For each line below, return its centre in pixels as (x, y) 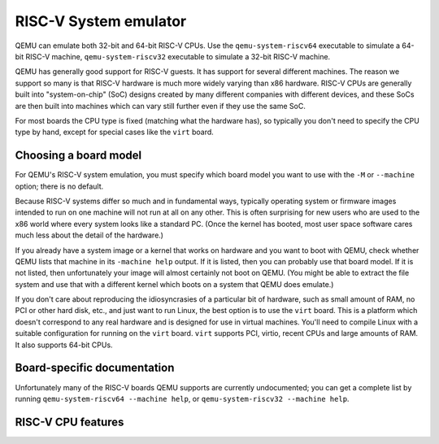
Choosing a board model (78, 156)
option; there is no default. (59, 186)
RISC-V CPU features (70, 422)
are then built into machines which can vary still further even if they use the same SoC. (161, 106)
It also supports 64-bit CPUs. (64, 345)
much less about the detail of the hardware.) (89, 235)
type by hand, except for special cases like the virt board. (115, 132)
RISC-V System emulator (101, 21)
